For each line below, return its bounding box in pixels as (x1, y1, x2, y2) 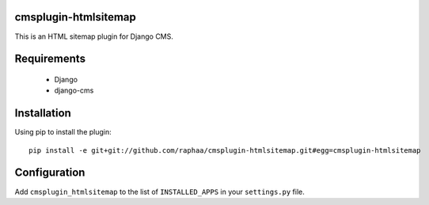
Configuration (14, 166, 85, 180)
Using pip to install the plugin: (14, 127, 112, 137)
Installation (14, 107, 71, 120)
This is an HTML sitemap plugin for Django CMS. (14, 32, 174, 41)
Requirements (14, 52, 86, 66)
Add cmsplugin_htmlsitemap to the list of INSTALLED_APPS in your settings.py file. (14, 187, 305, 196)
